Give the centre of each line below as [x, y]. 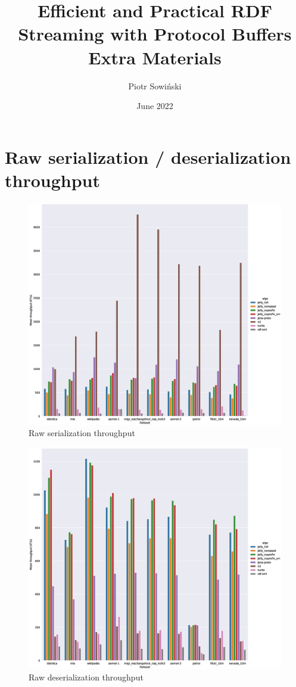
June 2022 [155, 106]
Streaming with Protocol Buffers [155, 34]
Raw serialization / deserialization [148, 156]
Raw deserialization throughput [86, 677]
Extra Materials [155, 57]
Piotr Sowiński [155, 86]
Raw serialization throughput [82, 433]
